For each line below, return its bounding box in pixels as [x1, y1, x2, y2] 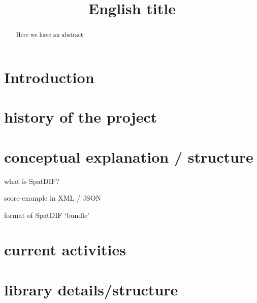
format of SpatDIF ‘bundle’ [4, 209, 90, 220]
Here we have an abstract [16, 30, 83, 39]
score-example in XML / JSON [4, 193, 102, 203]
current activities [4, 239, 126, 260]
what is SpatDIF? [4, 175, 59, 186]
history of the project [4, 106, 157, 127]
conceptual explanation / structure [4, 146, 253, 167]
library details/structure [4, 279, 178, 299]
